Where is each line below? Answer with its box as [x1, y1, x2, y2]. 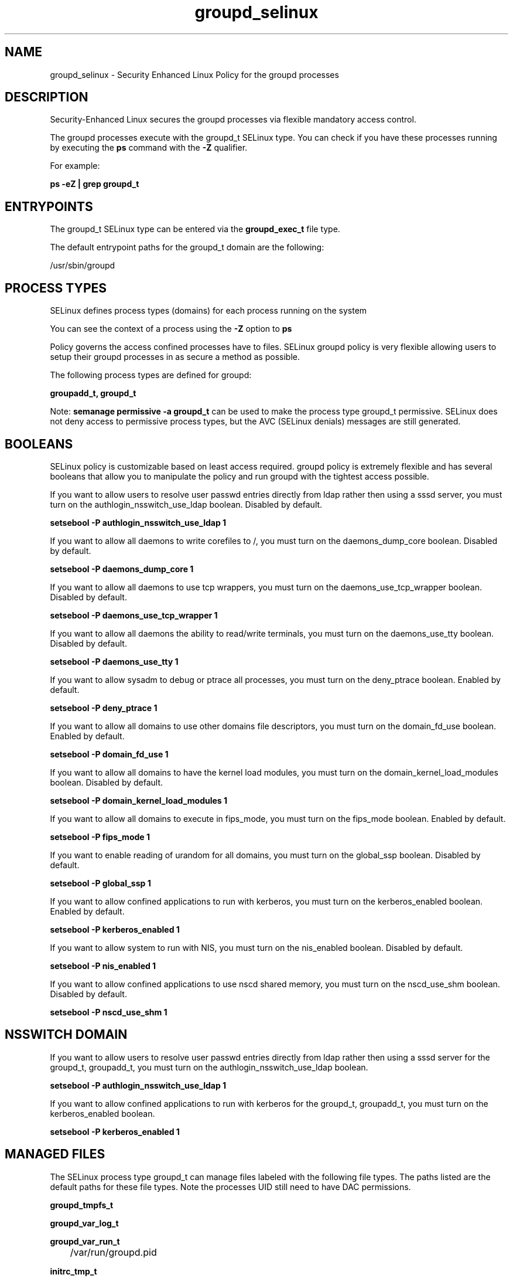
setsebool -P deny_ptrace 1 [50, 702, 158, 713]
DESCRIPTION [5, 90, 88, 105]
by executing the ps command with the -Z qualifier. [50, 142, 248, 153]
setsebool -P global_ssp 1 [50, 878, 151, 888]
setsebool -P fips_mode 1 [50, 831, 150, 842]
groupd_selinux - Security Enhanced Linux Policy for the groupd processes [50, 69, 339, 80]
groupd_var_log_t [50, 1218, 119, 1228]
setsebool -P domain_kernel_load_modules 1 [50, 795, 228, 805]
